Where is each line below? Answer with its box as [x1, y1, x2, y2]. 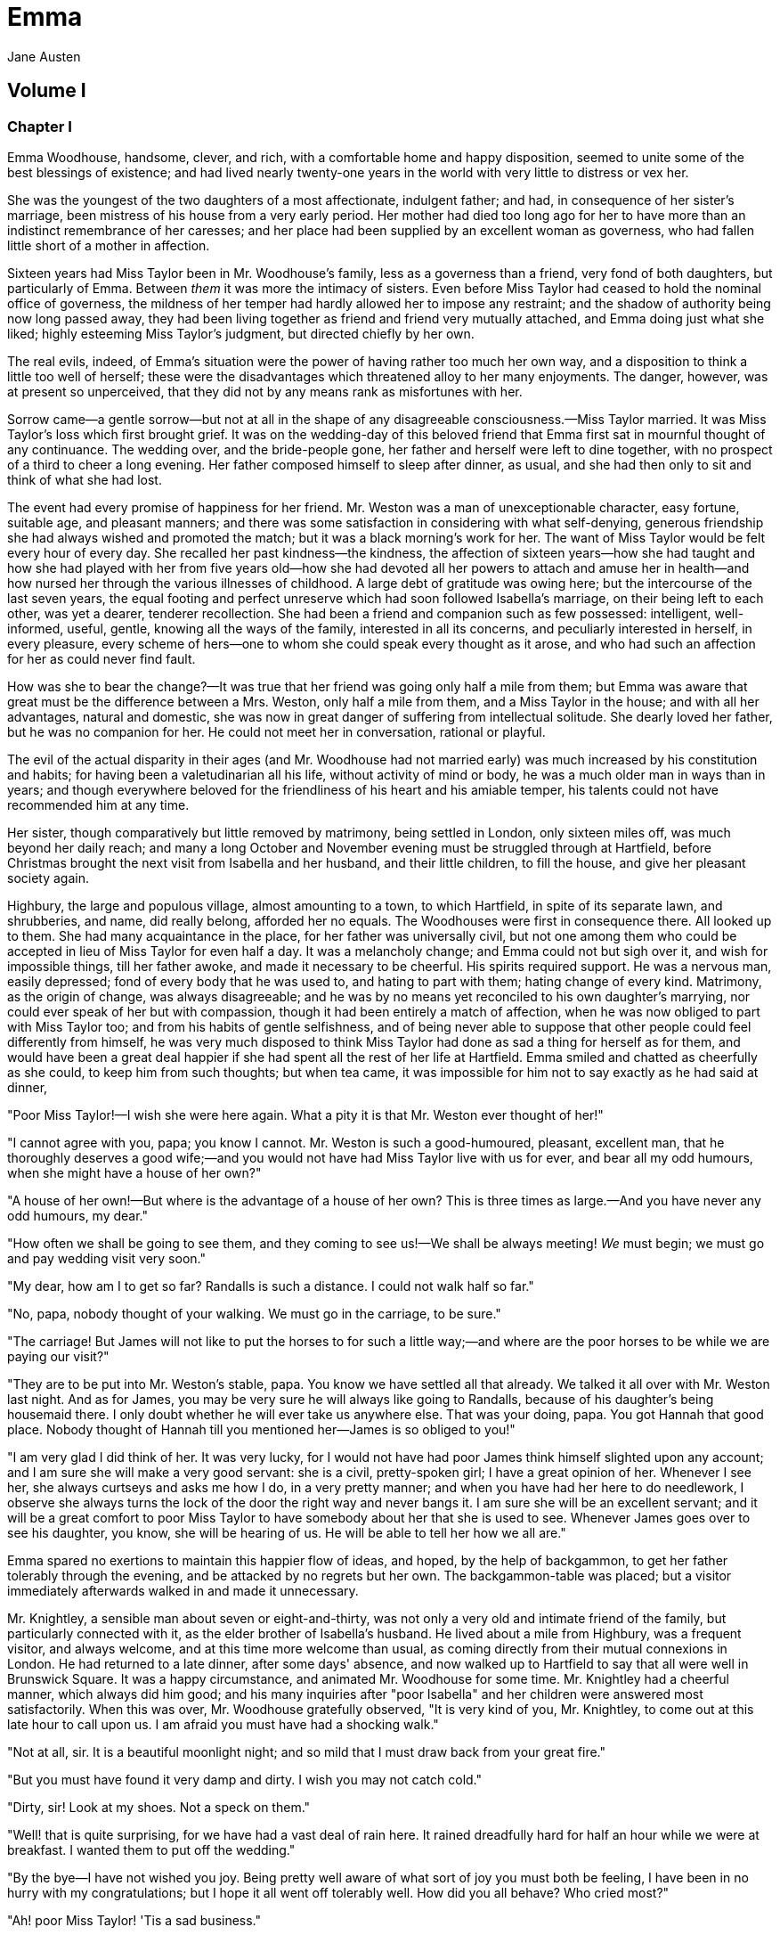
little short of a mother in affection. [7, 237, 210, 253]
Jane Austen [7, 48, 81, 64]
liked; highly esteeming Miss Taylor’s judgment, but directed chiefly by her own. [7, 325, 475, 341]
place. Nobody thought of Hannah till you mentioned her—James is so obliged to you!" [7, 1421, 516, 1437]
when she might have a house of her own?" [7, 1164, 262, 1180]
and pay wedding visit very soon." [7, 1250, 206, 1266]
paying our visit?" [7, 1348, 110, 1364]
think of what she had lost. [7, 471, 162, 487]
